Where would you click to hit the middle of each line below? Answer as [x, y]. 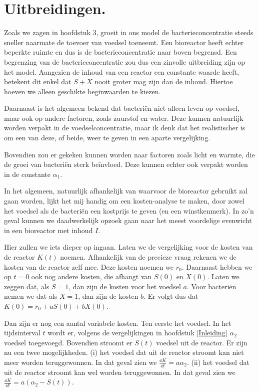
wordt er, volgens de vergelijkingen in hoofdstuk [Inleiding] [137, 333]
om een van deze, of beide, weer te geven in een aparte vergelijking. [107, 138]
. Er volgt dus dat [171, 296]
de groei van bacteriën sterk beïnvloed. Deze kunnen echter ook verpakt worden [126, 164]
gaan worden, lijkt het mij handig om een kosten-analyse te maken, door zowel [124, 201]
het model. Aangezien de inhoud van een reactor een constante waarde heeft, [121, 71]
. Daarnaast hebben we [217, 266]
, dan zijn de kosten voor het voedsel [125, 286]
